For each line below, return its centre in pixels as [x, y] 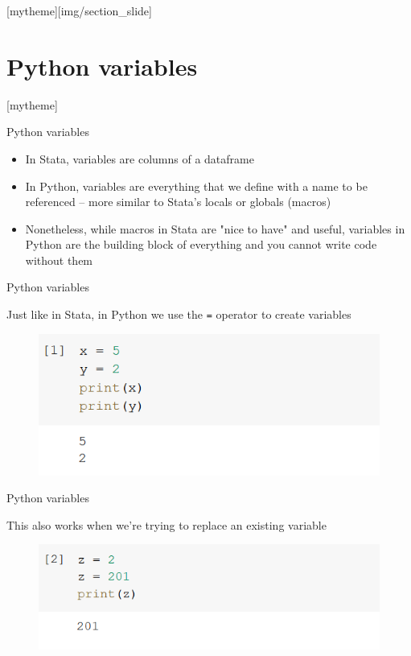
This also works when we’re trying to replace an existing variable [166, 524]
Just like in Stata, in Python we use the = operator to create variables [179, 314]
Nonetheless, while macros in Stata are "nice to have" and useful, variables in [215, 228]
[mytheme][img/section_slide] [79, 10]
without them [59, 260]
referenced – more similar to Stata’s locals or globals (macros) [178, 202]
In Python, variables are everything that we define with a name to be [196, 186]
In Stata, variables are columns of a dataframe [140, 158]
